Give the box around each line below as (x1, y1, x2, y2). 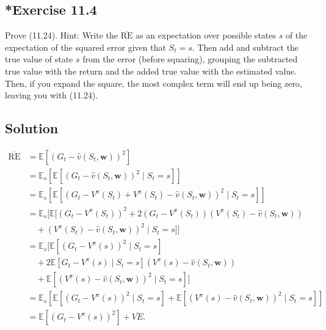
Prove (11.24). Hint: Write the (5, 29, 118, 42)
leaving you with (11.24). (5, 89, 98, 101)
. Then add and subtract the (192, 40, 299, 53)
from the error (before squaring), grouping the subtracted (82, 53, 298, 65)
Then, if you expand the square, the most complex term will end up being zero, (5, 76, 302, 89)
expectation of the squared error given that (5, 40, 166, 53)
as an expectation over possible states (136, 29, 277, 42)
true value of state (5, 53, 73, 65)
